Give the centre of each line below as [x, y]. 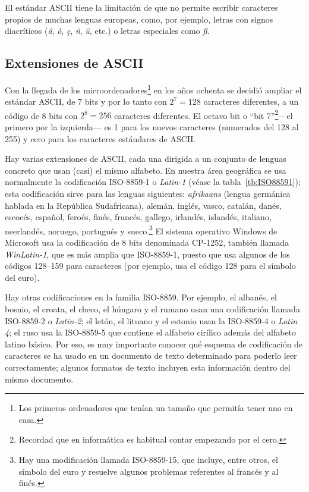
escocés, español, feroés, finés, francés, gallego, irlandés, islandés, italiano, [138, 217]
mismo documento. [39, 379]
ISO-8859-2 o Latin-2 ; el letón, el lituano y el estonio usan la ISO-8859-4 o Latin [151, 320]
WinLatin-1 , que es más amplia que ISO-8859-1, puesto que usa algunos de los [147, 254]
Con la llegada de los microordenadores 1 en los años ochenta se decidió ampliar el [153, 89]
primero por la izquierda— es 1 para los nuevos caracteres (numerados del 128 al [152, 127]
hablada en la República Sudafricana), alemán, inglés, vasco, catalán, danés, [143, 205]
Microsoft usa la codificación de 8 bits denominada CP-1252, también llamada [147, 242]
